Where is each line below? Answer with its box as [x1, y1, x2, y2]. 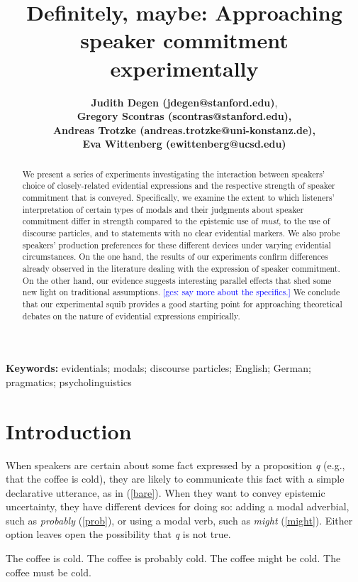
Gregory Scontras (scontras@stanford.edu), [77, 109, 292, 123]
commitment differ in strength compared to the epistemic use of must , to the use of [22, 215, 330, 227]
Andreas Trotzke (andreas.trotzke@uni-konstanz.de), [52, 122, 316, 137]
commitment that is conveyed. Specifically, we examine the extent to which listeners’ [22, 191, 335, 203]
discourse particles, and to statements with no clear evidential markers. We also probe [22, 226, 340, 238]
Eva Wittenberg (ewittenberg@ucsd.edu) [82, 136, 286, 151]
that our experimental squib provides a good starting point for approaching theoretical [22, 297, 342, 309]
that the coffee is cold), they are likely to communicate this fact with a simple [6, 471, 345, 486]
